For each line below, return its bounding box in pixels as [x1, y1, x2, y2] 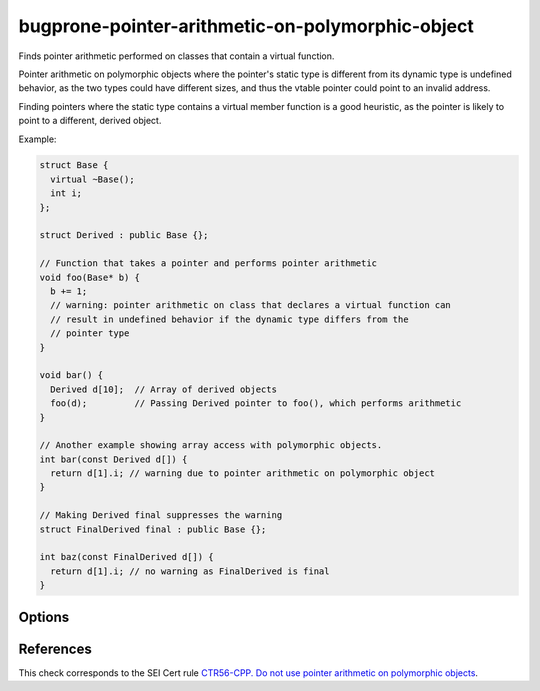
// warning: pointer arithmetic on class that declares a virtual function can [50, 300, 452, 311]
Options [18, 608, 70, 625]
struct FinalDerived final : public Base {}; [39, 523, 267, 535]
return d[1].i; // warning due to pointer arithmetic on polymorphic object [50, 468, 435, 479]
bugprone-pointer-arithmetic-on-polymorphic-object [18, 15, 474, 37]
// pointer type [50, 328, 130, 339]
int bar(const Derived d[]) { [39, 453, 188, 465]
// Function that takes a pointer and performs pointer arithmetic [39, 258, 378, 269]
